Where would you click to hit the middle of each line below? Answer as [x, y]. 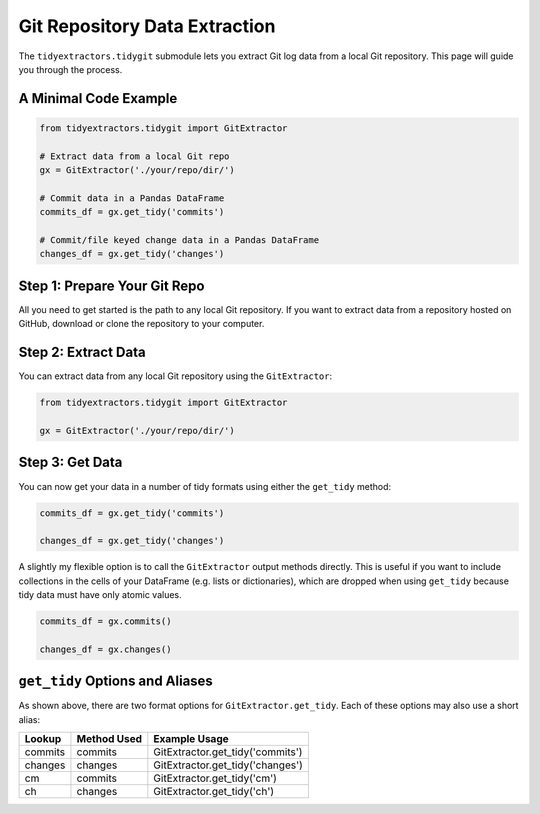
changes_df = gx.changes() [105, 649]
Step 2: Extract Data [82, 352]
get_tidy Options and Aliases [116, 681]
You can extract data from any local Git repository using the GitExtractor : [175, 376]
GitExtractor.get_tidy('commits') [228, 752]
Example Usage [191, 739]
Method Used [109, 739]
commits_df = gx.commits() [105, 621]
